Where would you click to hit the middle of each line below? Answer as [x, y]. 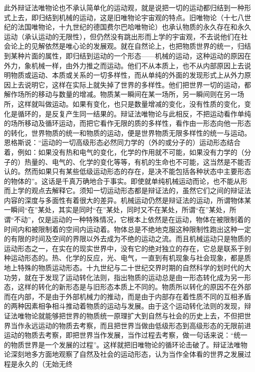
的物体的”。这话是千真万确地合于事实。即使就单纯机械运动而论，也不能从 [122, 181]
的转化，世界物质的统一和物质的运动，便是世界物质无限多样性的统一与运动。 [127, 132]
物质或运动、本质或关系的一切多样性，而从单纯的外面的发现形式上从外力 [127, 75]
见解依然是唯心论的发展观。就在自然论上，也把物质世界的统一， [134, 46]
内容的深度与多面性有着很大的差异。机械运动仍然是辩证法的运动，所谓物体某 [127, 200]
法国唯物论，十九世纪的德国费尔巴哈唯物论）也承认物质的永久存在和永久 [134, 27]
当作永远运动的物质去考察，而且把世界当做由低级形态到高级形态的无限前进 [131, 325]
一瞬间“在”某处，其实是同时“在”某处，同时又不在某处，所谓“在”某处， [117, 210]
